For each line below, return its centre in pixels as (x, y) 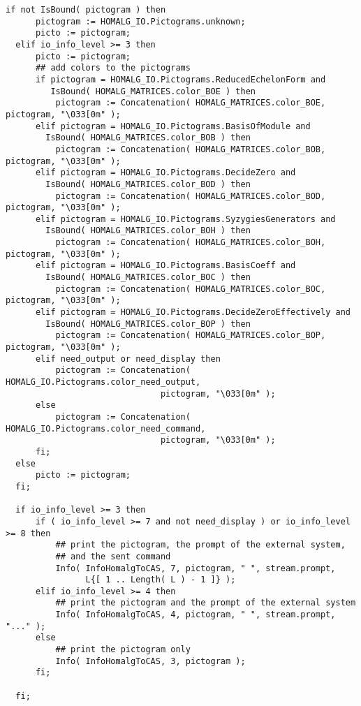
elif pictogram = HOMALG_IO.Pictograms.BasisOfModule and (173, 126)
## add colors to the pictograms (113, 68)
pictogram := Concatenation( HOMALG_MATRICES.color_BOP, (191, 336)
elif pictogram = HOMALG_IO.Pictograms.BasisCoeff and (165, 266)
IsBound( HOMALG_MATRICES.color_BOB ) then (148, 138)
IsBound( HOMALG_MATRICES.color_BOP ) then (148, 324)
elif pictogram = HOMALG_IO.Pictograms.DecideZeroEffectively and (193, 312)
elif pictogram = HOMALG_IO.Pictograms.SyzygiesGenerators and (185, 219)
